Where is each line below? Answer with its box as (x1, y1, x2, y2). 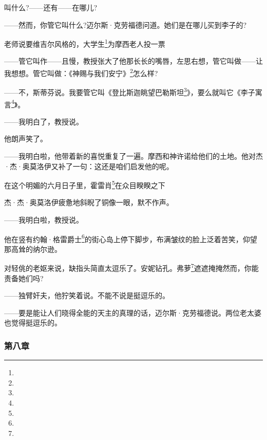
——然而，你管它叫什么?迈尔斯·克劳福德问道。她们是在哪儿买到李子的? (4, 19, 247, 30)
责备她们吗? (4, 272, 44, 283)
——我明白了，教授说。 (4, 116, 83, 126)
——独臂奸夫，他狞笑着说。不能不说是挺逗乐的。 (4, 290, 169, 301)
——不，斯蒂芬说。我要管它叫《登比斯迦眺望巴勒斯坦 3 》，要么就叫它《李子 (4, 85, 255, 97)
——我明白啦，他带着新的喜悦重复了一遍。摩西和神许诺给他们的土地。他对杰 (4, 150, 263, 161)
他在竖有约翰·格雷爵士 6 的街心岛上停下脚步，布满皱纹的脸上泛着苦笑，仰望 (4, 232, 257, 244)
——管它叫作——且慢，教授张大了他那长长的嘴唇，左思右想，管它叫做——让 (4, 56, 263, 66)
